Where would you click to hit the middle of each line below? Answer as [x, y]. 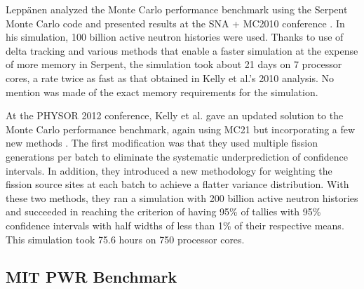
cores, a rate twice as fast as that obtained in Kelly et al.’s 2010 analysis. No [170, 78]
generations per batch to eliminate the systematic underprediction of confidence [177, 156]
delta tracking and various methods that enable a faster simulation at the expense [182, 50]
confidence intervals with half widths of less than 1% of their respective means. [175, 225]
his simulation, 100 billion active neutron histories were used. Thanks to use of [175, 37]
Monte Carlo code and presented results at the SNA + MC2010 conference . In [175, 23]
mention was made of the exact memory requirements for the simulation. [162, 92]
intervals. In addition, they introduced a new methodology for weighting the [169, 170]
